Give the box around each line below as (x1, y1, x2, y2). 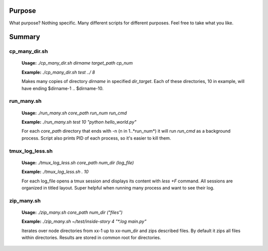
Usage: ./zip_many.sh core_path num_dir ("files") (21, 209, 123, 215)
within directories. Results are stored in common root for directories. (21, 235, 161, 241)
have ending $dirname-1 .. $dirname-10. (21, 85, 104, 91)
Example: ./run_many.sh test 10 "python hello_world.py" (21, 119, 136, 125)
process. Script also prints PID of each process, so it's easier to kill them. (21, 135, 171, 141)
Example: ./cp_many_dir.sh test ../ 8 (21, 69, 95, 75)
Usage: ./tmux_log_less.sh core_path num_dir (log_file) (21, 160, 134, 166)
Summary (9, 33, 40, 41)
